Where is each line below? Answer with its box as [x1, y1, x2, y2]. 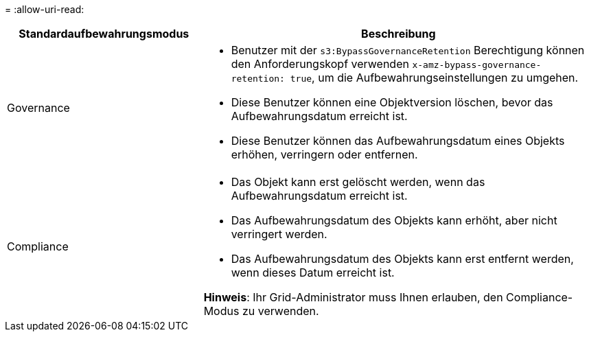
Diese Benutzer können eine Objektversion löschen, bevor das [231, 95, 553, 109]
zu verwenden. [242, 304, 319, 318]
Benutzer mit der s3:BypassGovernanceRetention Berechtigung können [231, 43, 585, 57]
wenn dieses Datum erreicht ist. [231, 266, 395, 279]
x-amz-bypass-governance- [412, 60, 542, 70]
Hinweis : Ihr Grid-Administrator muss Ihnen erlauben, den [203, 290, 503, 304]
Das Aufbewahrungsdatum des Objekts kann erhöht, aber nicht [231, 213, 557, 227]
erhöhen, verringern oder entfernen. [231, 148, 418, 161]
